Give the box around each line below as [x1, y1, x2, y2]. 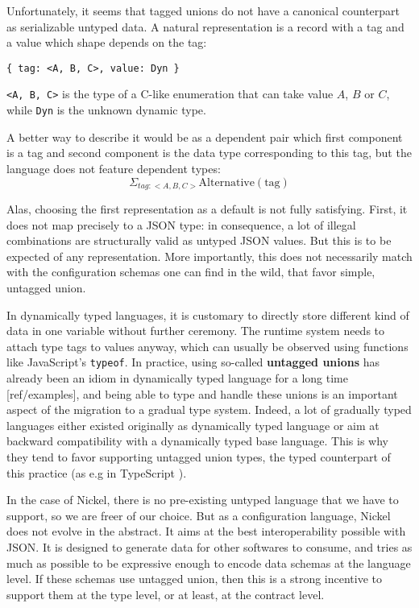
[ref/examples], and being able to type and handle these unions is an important [6, 385, 398, 402]
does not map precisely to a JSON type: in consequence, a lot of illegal [6, 216, 356, 233]
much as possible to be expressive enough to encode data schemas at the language [6, 554, 411, 571]
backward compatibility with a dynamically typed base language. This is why [6, 432, 388, 449]
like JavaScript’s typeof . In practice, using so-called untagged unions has [6, 354, 380, 370]
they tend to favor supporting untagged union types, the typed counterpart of [6, 448, 391, 465]
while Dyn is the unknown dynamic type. [6, 101, 206, 118]
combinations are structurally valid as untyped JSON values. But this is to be [6, 232, 392, 249]
